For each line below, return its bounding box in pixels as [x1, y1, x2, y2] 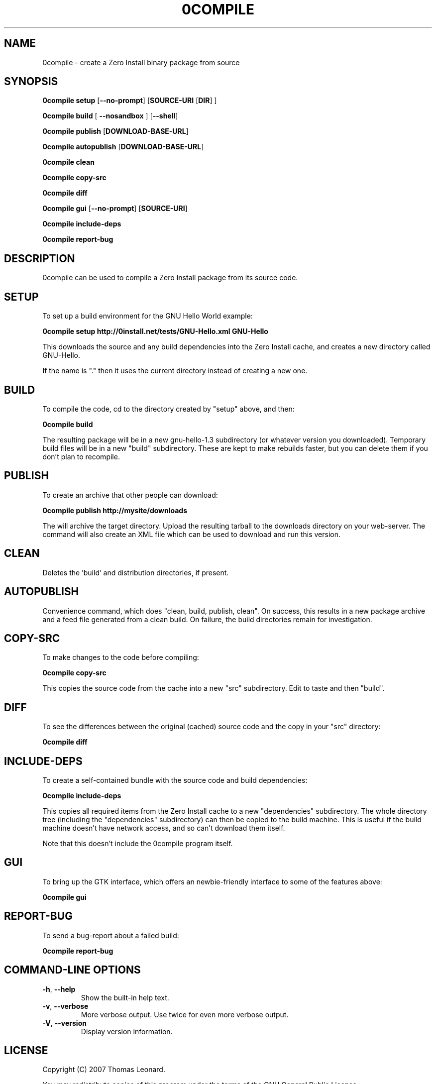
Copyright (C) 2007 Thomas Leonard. [42, 1065, 165, 1074]
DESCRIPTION [4, 252, 75, 265]
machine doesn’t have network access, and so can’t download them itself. [42, 824, 285, 833]
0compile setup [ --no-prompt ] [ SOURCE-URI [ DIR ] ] [42, 96, 217, 105]
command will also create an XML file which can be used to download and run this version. [42, 530, 340, 539]
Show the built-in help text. [81, 993, 169, 1002]
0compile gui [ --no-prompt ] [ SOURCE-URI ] [42, 204, 188, 213]
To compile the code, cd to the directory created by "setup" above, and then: [42, 404, 295, 413]
